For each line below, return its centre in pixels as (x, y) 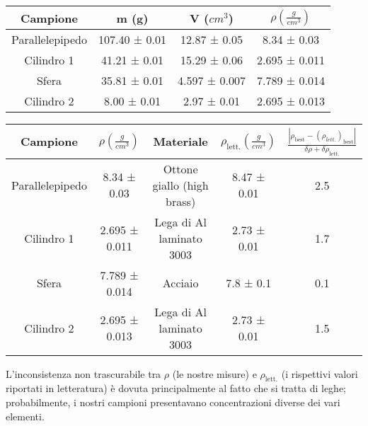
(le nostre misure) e (214, 373)
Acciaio (180, 283)
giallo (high (180, 185)
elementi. (25, 416)
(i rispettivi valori (320, 373)
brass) (181, 201)
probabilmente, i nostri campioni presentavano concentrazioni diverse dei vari (173, 402)
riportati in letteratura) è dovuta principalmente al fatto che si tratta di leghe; (176, 388)
